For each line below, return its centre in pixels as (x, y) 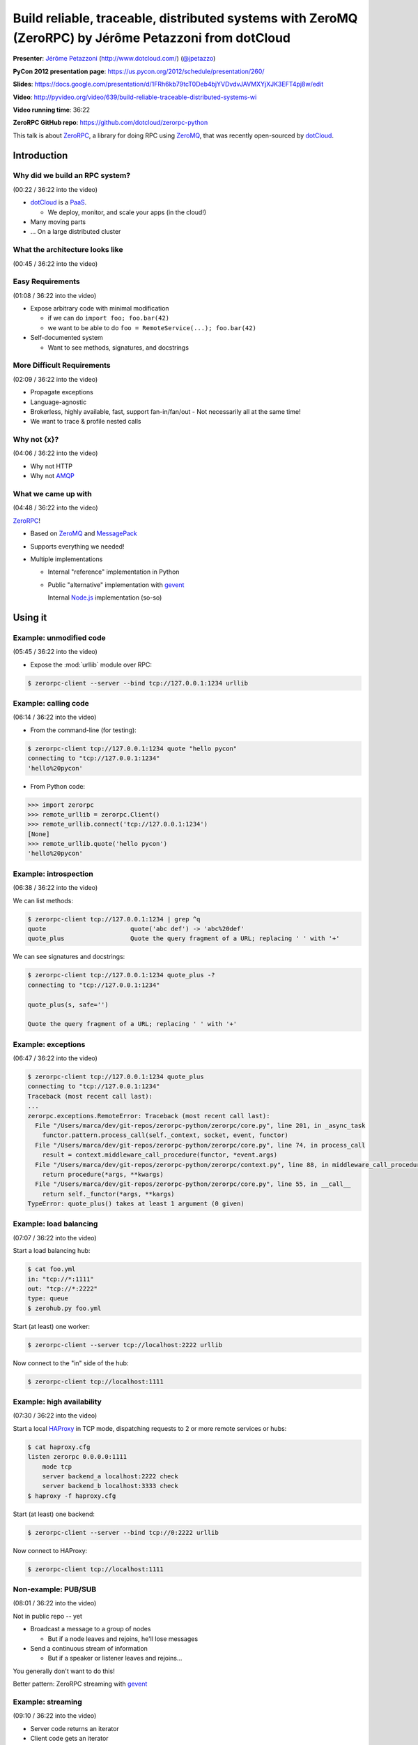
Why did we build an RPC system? (72, 176)
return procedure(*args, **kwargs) (103, 1174)
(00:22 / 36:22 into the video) (55, 189)
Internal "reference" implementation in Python (114, 572)
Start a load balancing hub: (52, 1251)
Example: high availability (57, 1402)
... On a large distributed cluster (76, 232)
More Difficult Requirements (62, 365)
